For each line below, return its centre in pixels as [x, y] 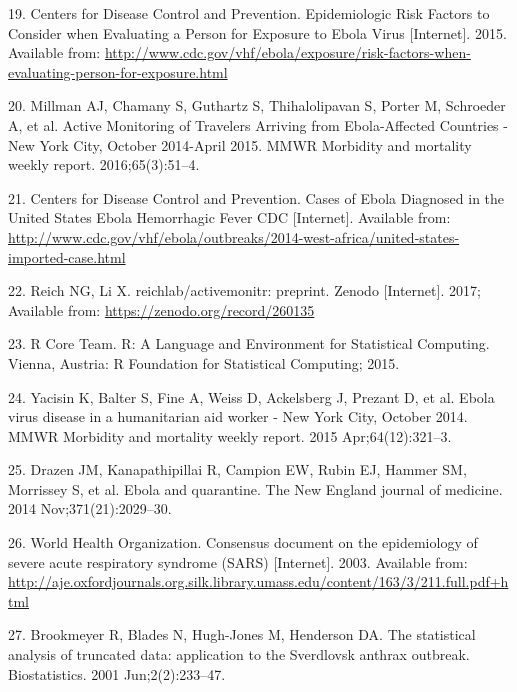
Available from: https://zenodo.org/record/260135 [161, 309]
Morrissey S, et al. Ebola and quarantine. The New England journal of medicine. [255, 488]
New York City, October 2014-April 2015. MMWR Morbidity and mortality [240, 144]
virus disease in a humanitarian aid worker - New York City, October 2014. [238, 416]
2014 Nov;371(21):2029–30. [90, 508]
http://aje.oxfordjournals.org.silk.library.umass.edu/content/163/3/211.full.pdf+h [258, 581]
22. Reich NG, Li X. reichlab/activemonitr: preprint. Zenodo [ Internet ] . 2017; [244, 290]
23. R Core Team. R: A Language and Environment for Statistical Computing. [249, 343]
